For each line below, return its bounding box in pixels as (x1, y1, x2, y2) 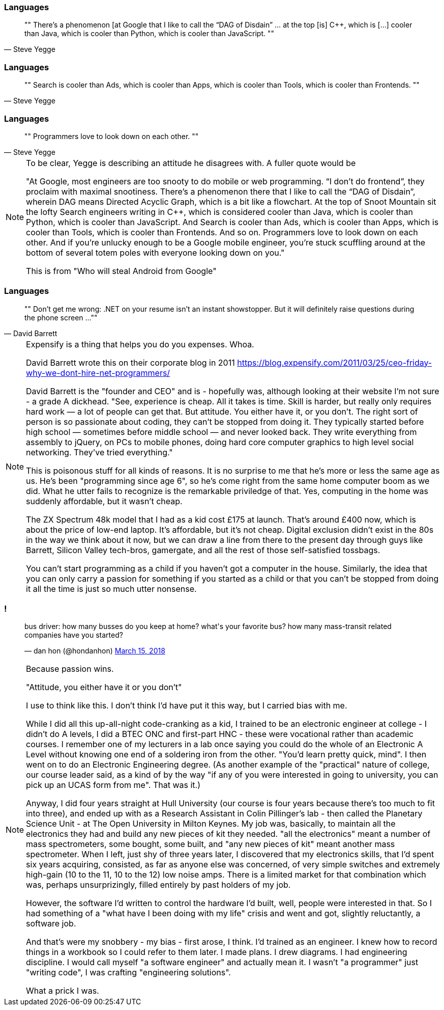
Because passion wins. (26, 664, 114, 674)
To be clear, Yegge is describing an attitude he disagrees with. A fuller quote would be (26, 157, 356, 168)
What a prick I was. (26, 986, 99, 996)
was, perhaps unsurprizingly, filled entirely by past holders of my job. (26, 880, 291, 890)
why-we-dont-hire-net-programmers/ (26, 367, 170, 378)
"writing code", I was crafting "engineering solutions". (26, 967, 231, 978)
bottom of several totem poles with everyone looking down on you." (26, 247, 285, 258)
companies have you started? (24, 631, 123, 640)
